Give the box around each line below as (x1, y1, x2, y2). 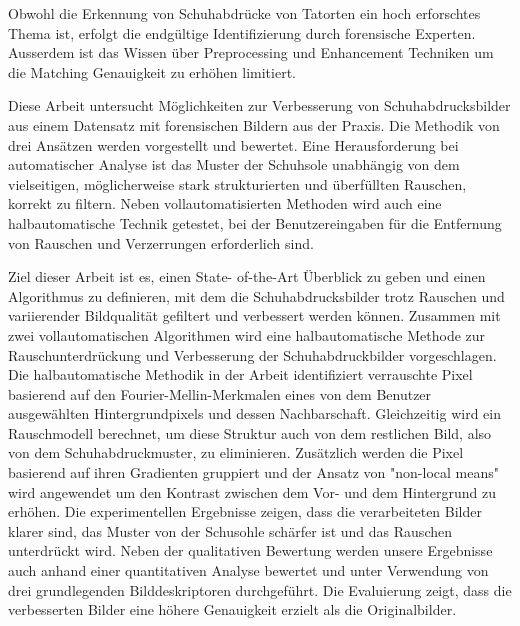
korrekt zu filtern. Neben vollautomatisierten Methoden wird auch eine (8, 193, 442, 214)
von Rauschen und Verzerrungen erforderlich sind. (8, 232, 314, 253)
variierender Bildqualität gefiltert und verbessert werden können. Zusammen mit (8, 305, 501, 326)
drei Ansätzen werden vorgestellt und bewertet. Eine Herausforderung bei (8, 134, 459, 155)
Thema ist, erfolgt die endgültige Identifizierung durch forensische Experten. (8, 22, 476, 43)
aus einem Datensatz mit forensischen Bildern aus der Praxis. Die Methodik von (8, 114, 500, 135)
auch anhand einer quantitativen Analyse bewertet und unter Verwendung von (8, 560, 489, 581)
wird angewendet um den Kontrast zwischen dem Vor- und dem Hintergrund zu (8, 481, 497, 502)
